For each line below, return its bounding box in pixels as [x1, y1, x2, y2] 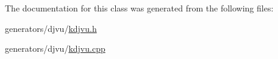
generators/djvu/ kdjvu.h [5, 22, 97, 34]
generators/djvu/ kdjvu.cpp [5, 42, 105, 55]
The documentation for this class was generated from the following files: [5, 2, 274, 14]
